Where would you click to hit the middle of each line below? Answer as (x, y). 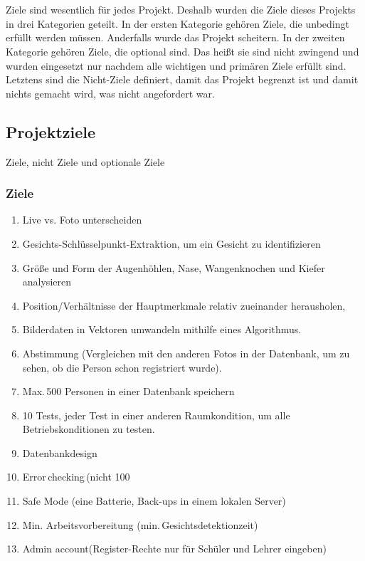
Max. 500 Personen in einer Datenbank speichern (128, 391)
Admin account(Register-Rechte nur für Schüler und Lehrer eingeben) (174, 549)
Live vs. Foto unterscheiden (82, 220)
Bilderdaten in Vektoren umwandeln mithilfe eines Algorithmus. (162, 329)
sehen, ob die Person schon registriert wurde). (122, 367)
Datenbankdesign (60, 452)
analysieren (47, 282)
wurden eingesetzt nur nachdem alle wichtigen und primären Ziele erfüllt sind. (176, 65)
